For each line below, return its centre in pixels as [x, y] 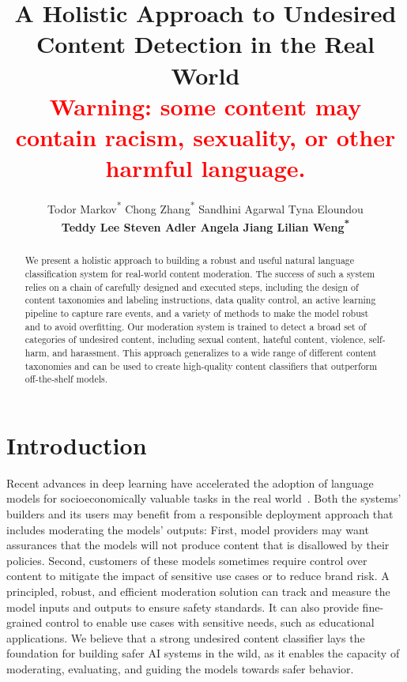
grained [24, 622]
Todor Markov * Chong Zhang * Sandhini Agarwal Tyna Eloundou [205, 207]
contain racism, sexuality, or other [205, 136]
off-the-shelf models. [66, 379]
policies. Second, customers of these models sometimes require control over [187, 560]
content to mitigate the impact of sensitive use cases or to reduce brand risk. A [198, 576]
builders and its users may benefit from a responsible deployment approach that [200, 514]
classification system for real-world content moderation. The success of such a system [200, 274]
